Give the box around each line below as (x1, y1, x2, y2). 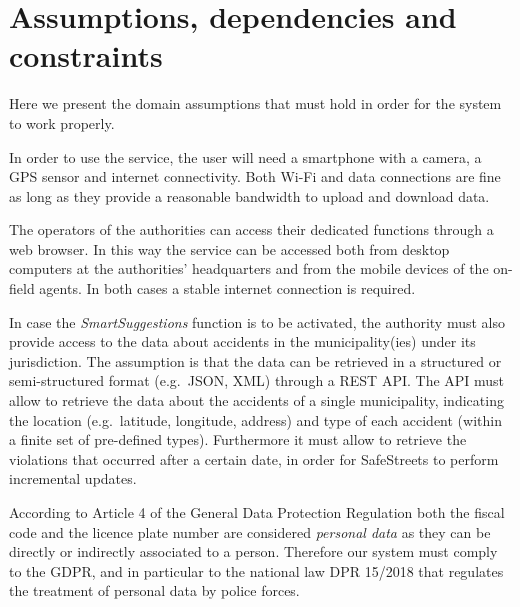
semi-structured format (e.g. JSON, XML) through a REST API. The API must (9, 370, 505, 391)
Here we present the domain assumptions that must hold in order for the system (9, 93, 502, 114)
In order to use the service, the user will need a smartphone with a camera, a (9, 146, 482, 167)
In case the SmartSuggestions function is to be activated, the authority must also (9, 311, 505, 332)
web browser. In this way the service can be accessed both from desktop (9, 238, 450, 259)
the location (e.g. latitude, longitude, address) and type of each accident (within (9, 409, 502, 430)
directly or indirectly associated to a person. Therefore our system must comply (9, 541, 498, 562)
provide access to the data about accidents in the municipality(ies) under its (9, 331, 476, 352)
